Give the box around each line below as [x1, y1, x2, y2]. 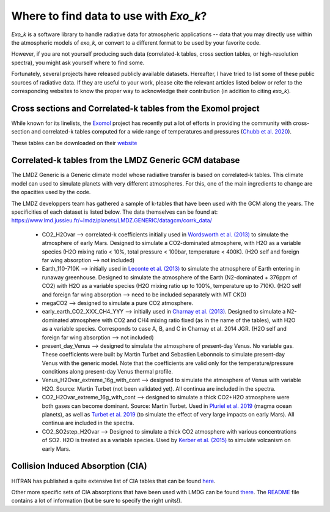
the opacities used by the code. [11, 189, 91, 196]
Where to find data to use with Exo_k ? [11, 9, 207, 23]
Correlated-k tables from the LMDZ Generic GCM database [11, 155, 240, 165]
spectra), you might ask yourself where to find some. [11, 59, 145, 66]
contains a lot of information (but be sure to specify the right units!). [11, 497, 183, 505]
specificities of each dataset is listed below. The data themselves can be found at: [11, 208, 218, 216]
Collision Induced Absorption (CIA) [11, 461, 147, 472]
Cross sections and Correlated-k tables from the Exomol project [11, 103, 260, 113]
